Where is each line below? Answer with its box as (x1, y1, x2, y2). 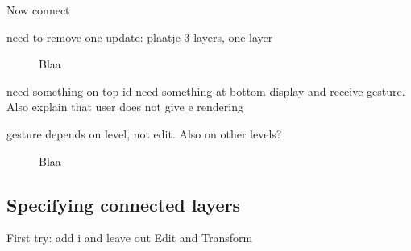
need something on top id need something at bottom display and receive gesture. (6, 82, 405, 99)
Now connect (6, 2, 70, 18)
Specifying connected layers (6, 191, 241, 216)
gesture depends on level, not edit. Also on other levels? (6, 125, 282, 142)
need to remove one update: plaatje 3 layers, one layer (6, 28, 273, 45)
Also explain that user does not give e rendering (6, 98, 243, 115)
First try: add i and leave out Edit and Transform (6, 229, 253, 246)
